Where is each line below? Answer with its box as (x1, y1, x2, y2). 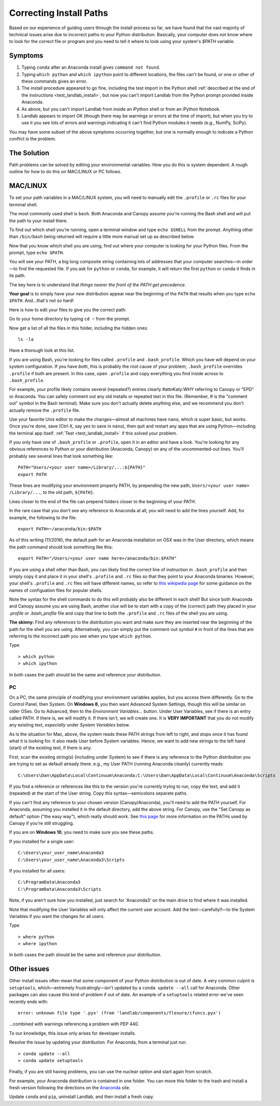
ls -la (18, 337, 34, 342)
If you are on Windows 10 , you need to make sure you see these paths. (9, 829, 155, 835)
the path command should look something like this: (9, 544, 113, 550)
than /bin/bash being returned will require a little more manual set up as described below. (9, 234, 195, 240)
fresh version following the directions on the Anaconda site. (9, 1085, 131, 1091)
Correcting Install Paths (9, 7, 108, 18)
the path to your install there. (9, 218, 68, 224)
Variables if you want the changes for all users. (9, 913, 105, 919)
